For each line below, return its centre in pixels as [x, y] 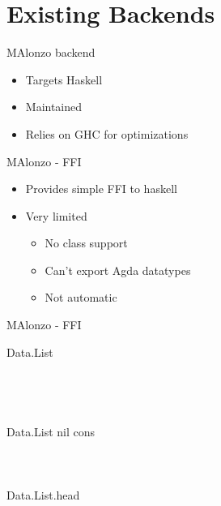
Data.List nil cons [51, 431]
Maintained [54, 107]
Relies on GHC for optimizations [107, 133]
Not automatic [81, 297]
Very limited [56, 215]
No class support [86, 243]
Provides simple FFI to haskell [101, 189]
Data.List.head [43, 495]
